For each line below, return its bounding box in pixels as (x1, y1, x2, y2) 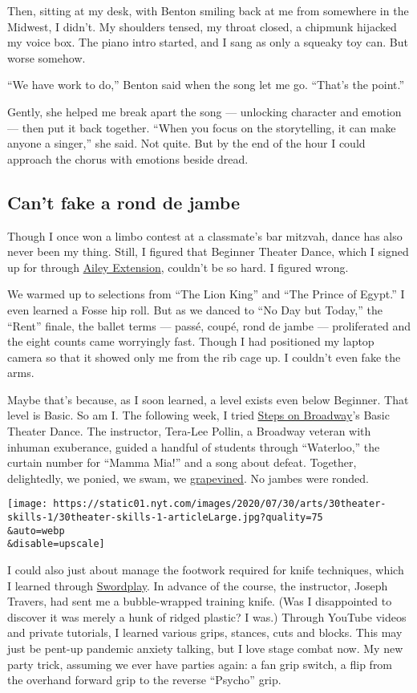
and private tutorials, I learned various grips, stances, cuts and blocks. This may (7, 624, 403, 641)
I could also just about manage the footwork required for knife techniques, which (7, 561, 404, 578)
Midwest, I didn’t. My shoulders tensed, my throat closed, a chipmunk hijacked (7, 18, 397, 34)
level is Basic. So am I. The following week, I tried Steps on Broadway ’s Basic (7, 407, 390, 423)
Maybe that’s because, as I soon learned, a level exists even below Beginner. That (7, 391, 409, 407)
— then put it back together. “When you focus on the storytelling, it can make (7, 119, 396, 136)
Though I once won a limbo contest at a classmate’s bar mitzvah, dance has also (7, 227, 403, 244)
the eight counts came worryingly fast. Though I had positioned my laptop (7, 333, 374, 350)
